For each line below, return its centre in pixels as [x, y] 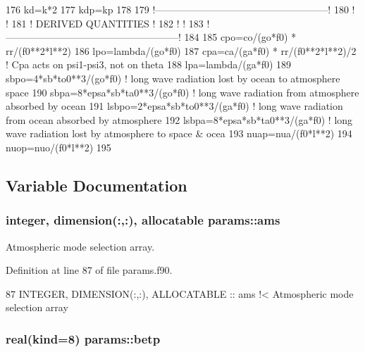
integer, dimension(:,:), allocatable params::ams [143, 220]
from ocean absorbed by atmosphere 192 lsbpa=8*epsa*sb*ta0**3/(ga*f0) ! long [179, 119]
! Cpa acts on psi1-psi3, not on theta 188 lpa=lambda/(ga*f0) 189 [149, 64]
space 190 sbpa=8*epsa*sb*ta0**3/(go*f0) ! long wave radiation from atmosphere [182, 92]
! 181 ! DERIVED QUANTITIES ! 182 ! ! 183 [105, 23]
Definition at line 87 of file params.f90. [89, 270]
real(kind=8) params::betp [83, 338]
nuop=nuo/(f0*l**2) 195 [58, 147]
